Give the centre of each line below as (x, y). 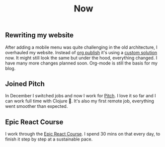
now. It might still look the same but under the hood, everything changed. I (81, 58)
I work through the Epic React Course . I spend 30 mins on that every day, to (83, 134)
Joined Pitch (25, 84)
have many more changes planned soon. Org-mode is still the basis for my (82, 63)
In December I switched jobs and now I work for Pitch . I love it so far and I (81, 96)
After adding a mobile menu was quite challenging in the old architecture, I (81, 47)
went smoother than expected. (37, 106)
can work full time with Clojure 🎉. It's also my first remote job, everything (80, 101)
